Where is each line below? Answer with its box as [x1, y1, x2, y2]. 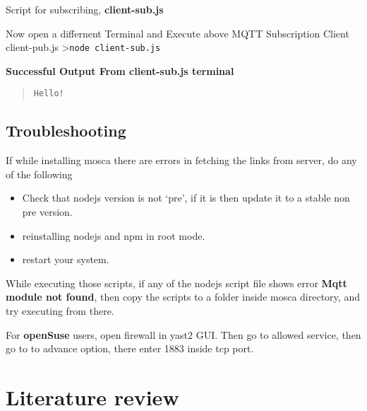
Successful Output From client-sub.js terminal [6, 63, 234, 78]
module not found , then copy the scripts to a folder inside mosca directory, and [6, 289, 360, 304]
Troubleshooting [6, 120, 126, 141]
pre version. [22, 204, 73, 219]
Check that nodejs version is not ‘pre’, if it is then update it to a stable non [22, 190, 350, 205]
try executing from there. [6, 303, 114, 318]
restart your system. [22, 252, 109, 267]
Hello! [33, 88, 64, 99]
